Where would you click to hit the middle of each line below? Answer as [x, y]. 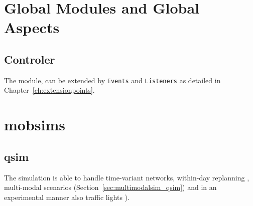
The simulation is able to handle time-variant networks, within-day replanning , [127, 177]
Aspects [32, 27]
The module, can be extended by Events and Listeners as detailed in [112, 80]
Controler [30, 59]
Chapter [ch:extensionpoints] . [49, 90]
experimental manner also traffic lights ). [67, 197]
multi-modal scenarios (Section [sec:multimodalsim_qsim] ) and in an [110, 187]
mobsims [35, 125]
